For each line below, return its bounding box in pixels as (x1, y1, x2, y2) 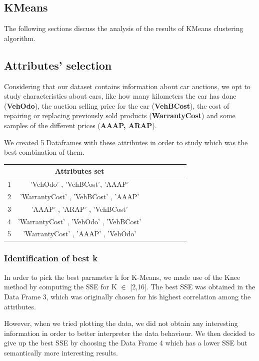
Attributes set (54, 166, 104, 176)
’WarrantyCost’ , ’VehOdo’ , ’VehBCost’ (18, 216, 141, 226)
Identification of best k (4, 252, 98, 264)
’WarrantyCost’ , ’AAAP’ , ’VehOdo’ (23, 228, 136, 239)
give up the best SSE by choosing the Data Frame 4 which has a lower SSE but (4, 337, 247, 348)
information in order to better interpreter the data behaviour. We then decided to (4, 327, 255, 338)
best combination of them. (4, 147, 84, 157)
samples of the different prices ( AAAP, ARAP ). (4, 120, 157, 130)
